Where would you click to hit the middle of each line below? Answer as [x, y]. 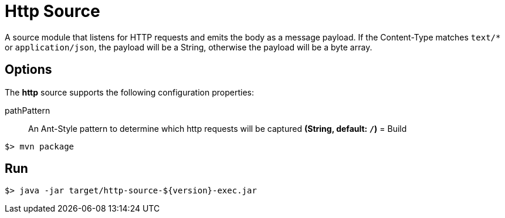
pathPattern [28, 110]
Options [28, 70]
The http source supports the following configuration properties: [129, 92]
